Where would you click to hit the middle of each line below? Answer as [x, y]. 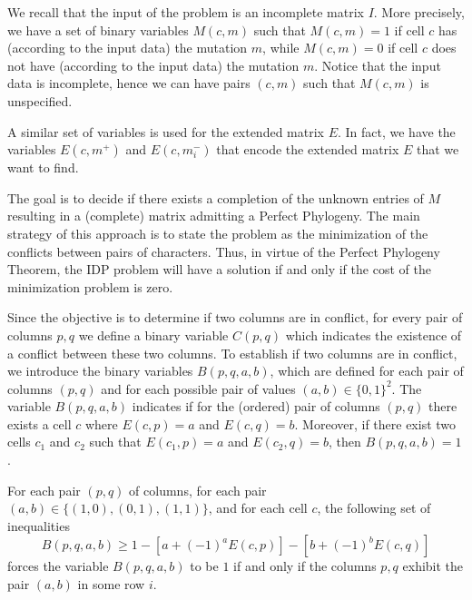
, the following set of [374, 508]
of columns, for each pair [198, 490]
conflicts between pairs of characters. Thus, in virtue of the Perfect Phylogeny [224, 251]
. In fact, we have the [396, 131]
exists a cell [39, 423]
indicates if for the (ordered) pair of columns [256, 406]
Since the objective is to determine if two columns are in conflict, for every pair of [235, 317]
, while [281, 48]
